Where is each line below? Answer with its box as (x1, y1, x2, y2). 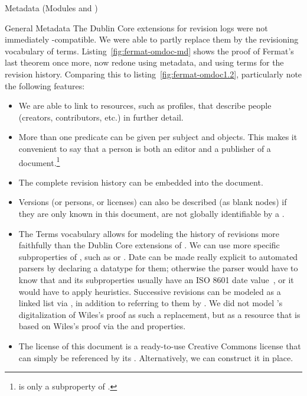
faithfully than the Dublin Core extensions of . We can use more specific (18, 239, 280, 251)
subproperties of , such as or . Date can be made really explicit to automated (18, 250, 298, 262)
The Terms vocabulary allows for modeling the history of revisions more (18, 227, 280, 239)
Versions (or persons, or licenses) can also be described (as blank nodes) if (18, 196, 287, 208)
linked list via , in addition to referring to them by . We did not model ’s (18, 297, 283, 309)
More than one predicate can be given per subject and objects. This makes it (18, 131, 298, 143)
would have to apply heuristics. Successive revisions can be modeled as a (18, 285, 281, 297)
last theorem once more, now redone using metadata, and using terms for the (5, 56, 284, 69)
